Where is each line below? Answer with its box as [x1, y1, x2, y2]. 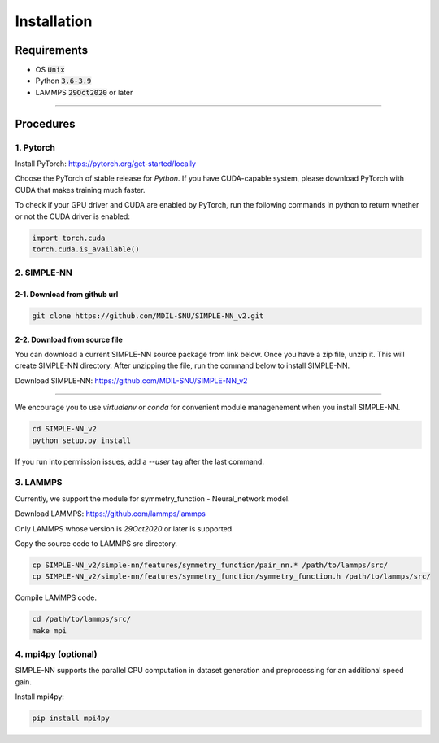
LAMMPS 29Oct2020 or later [35, 87, 133, 97]
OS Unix [35, 65, 65, 75]
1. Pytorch [15, 142, 56, 153]
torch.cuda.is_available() [32, 244, 140, 254]
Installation [15, 12, 93, 30]
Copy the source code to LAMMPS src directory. [15, 538, 178, 549]
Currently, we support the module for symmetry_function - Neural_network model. [15, 493, 290, 504]
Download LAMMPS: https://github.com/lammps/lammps [15, 509, 206, 518]
